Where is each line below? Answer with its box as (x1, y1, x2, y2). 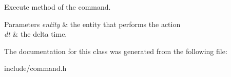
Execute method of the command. (4, 2, 111, 12)
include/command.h (4, 63, 67, 73)
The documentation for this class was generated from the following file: (4, 45, 227, 56)
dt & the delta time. (4, 29, 67, 39)
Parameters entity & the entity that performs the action (4, 18, 181, 29)
